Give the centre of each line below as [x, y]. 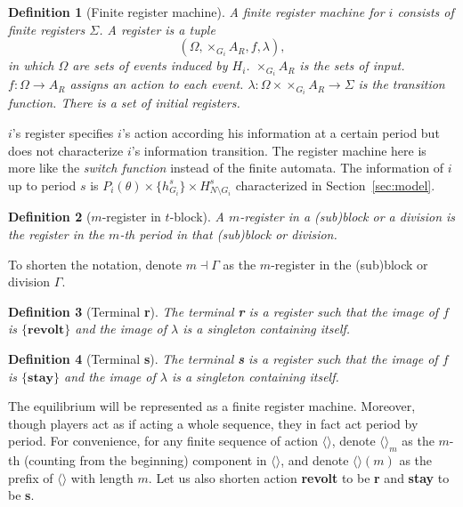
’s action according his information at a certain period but [280, 132]
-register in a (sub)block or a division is [348, 217]
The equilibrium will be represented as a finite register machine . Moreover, [212, 406]
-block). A [197, 217]
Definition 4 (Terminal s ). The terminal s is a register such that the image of [223, 359]
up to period [42, 185]
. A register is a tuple [157, 29]
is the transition [402, 84]
